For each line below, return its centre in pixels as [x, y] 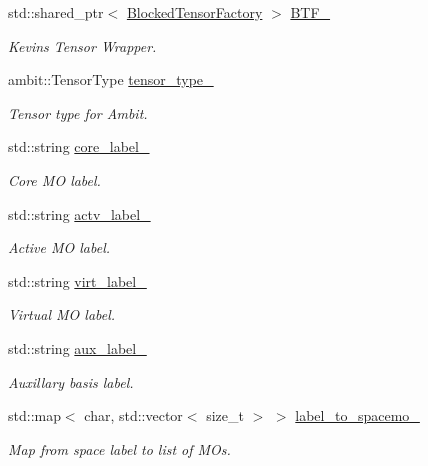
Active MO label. [59, 247]
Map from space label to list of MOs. [119, 448]
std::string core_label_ [79, 146]
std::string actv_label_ [79, 213]
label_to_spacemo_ [357, 415]
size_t [225, 415]
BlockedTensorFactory [194, 12]
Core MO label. [54, 179]
